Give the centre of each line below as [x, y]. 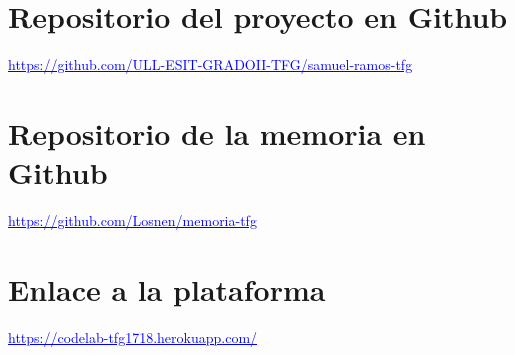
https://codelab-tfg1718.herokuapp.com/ [133, 336]
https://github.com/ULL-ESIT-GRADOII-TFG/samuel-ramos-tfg [210, 64]
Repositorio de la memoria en [217, 132]
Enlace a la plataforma [167, 288]
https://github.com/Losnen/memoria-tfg [132, 220]
